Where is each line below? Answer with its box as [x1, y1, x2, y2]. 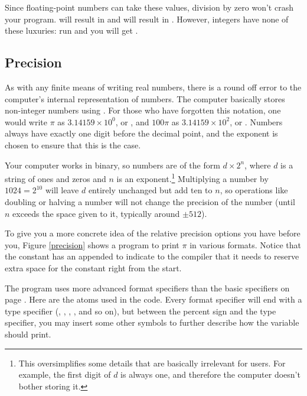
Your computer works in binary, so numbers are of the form [5, 158, 220, 171]
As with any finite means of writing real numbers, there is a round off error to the [5, 80, 302, 93]
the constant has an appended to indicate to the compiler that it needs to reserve [5, 250, 299, 262]
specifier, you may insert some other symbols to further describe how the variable [5, 316, 299, 329]
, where [244, 158, 271, 171]
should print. [5, 327, 51, 340]
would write [5, 115, 47, 128]
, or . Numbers [230, 115, 283, 128]
